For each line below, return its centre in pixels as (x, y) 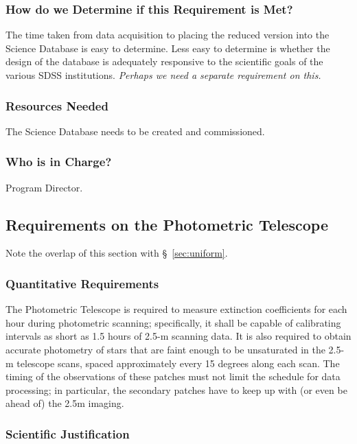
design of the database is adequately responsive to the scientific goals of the (164, 61)
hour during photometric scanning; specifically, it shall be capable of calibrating (173, 322)
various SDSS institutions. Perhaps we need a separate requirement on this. (163, 75)
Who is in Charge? (59, 162)
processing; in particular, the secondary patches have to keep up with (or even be (176, 389)
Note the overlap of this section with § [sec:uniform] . (117, 253)
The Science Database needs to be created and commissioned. (135, 131)
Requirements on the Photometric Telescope (167, 224)
